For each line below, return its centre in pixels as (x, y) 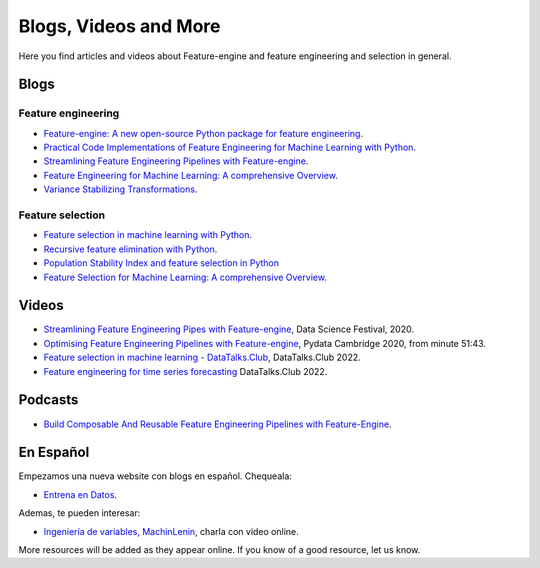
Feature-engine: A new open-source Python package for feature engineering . (203, 133)
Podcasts (48, 400)
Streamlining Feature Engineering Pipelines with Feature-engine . (176, 161)
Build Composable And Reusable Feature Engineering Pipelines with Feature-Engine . (217, 424)
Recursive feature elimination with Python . (130, 249)
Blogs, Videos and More (119, 26)
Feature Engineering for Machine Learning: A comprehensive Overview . (191, 175)
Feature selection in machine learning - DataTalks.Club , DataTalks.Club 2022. (202, 357)
